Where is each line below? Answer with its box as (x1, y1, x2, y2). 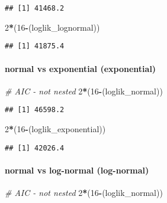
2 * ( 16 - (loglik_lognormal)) (5, 21, 100, 33)
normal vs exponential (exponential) (5, 62, 156, 74)
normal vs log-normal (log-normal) (5, 163, 149, 176)
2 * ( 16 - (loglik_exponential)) (5, 122, 106, 135)
